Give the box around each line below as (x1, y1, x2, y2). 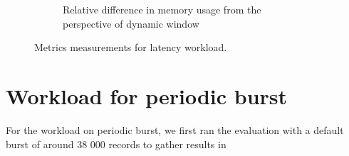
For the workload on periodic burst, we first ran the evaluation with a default (6, 122, 344, 137)
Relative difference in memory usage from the (63, 2, 261, 16)
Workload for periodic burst (6, 81, 288, 110)
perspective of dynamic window (63, 16, 199, 30)
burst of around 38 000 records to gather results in (6, 136, 226, 151)
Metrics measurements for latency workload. (34, 40, 227, 55)
